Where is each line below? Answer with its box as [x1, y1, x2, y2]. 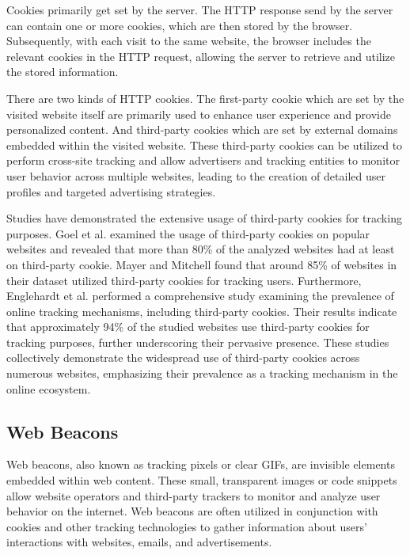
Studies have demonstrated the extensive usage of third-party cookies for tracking [6, 210, 402, 226]
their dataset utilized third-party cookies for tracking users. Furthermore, [6, 272, 362, 288]
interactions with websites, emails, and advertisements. [6, 534, 272, 550]
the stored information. [6, 63, 119, 80]
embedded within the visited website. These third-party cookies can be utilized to [6, 136, 403, 153]
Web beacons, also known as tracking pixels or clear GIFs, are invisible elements [6, 456, 395, 473]
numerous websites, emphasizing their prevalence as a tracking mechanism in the [6, 365, 398, 382]
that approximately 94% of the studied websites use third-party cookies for [6, 318, 370, 335]
